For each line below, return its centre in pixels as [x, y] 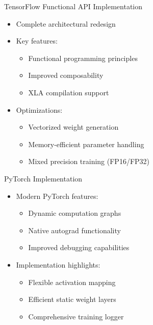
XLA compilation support [69, 92]
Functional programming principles [83, 58]
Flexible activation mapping [72, 282]
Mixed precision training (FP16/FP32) [89, 161]
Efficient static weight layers [72, 299]
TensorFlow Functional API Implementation [73, 6]
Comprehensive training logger [76, 316]
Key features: [37, 41]
